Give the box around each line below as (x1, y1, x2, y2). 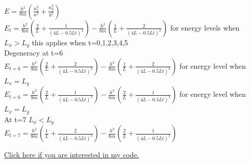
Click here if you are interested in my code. (4, 149, 139, 159)
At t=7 (4, 114, 27, 124)
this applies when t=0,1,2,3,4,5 (32, 37, 128, 47)
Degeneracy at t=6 (4, 47, 63, 58)
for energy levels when (170, 22, 240, 33)
